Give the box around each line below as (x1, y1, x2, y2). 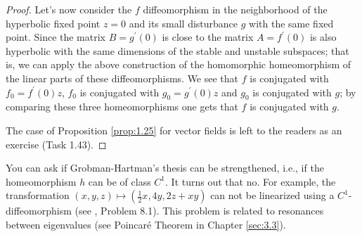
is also (309, 30, 337, 44)
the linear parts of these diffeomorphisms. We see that (6, 70, 239, 85)
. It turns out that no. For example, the (165, 174, 336, 188)
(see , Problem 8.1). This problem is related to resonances (75, 203, 324, 218)
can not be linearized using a (210, 188, 335, 203)
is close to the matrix (162, 30, 254, 44)
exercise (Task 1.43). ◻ (6, 136, 107, 151)
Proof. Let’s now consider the (6, 2, 132, 16)
